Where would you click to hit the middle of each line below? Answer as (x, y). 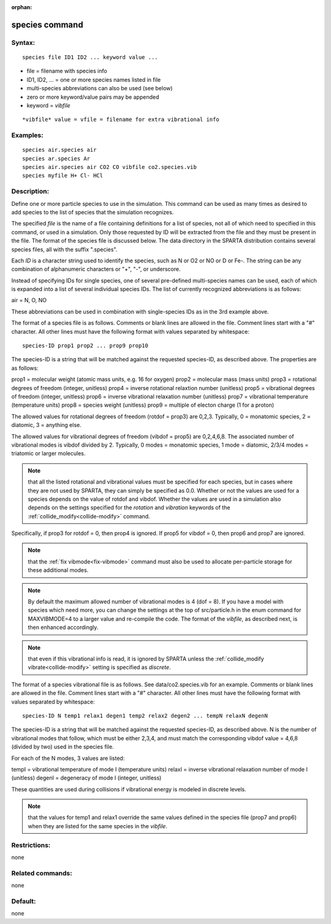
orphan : (22, 7)
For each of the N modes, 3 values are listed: (68, 758)
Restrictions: (31, 845)
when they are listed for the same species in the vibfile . (98, 826)
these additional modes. (58, 570)
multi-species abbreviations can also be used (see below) (100, 88)
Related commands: (42, 873)
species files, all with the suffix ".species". (64, 249)
